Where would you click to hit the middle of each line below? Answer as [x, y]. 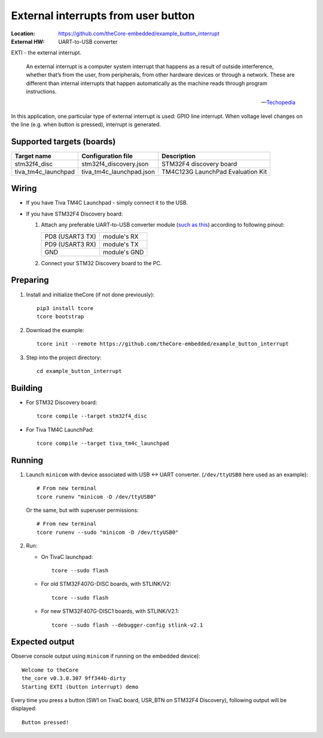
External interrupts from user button [103, 16]
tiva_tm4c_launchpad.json [118, 172]
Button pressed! [45, 722]
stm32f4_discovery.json [115, 163]
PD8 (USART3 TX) [71, 236]
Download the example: [55, 330]
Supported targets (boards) [63, 142]
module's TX [121, 244]
